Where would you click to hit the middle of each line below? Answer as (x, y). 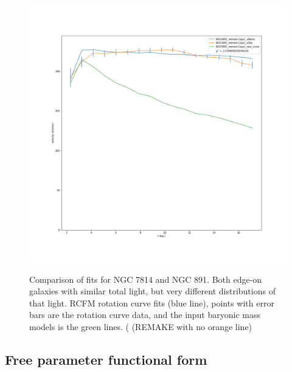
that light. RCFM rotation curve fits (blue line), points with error (152, 303)
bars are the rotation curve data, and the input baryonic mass (145, 315)
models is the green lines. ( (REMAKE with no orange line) (141, 326)
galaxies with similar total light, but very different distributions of (152, 291)
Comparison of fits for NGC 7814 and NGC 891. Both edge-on (146, 279)
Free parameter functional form (106, 359)
